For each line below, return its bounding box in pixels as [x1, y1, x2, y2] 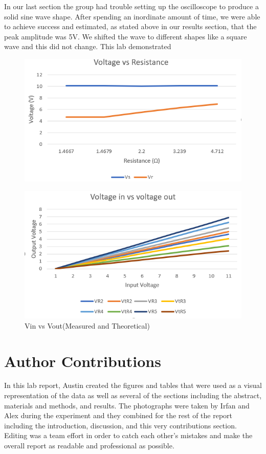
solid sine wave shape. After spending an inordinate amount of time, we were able [4, 11, 260, 21]
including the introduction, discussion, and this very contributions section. [4, 420, 237, 430]
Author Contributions [4, 350, 161, 371]
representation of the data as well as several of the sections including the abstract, [4, 390, 262, 401]
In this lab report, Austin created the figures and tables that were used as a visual [4, 380, 262, 391]
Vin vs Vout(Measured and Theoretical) [25, 320, 150, 331]
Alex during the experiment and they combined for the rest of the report [4, 410, 232, 421]
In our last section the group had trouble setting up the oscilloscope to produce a [4, 1, 259, 11]
